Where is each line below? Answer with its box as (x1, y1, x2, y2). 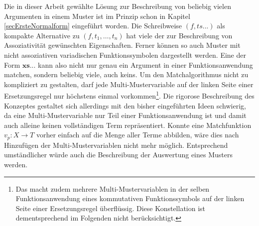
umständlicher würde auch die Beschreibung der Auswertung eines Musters (4, 149, 233, 160)
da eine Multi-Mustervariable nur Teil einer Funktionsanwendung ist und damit (4, 110, 247, 120)
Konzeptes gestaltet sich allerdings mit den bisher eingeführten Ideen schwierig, (4, 100, 246, 111)
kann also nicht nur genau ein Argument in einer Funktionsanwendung (38, 59, 253, 70)
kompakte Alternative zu (4, 30, 80, 40)
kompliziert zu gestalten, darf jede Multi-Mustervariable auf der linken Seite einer (4, 79, 254, 89)
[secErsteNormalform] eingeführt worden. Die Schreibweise (4, 20, 182, 31)
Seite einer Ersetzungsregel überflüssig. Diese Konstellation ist (15, 203, 206, 213)
